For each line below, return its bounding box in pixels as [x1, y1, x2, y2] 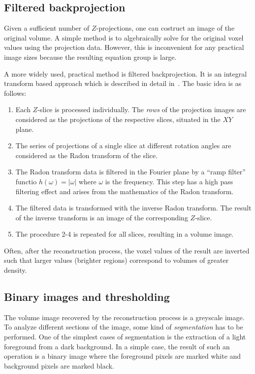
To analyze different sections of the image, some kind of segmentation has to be [4, 322, 243, 332]
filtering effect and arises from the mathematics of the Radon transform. [15, 186, 234, 196]
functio [15, 176, 37, 186]
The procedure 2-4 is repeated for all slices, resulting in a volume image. [15, 229, 234, 239]
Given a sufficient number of [4, 23, 90, 33]
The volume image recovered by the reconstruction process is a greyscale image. [4, 312, 245, 322]
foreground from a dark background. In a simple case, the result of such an [4, 341, 230, 351]
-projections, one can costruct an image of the [96, 23, 235, 33]
